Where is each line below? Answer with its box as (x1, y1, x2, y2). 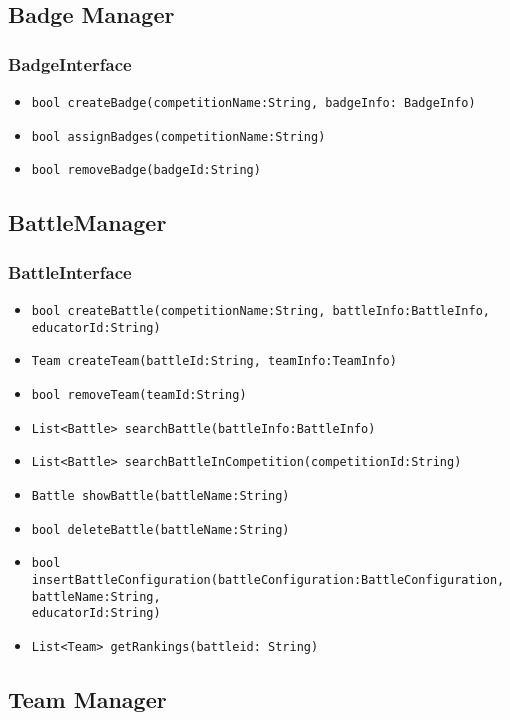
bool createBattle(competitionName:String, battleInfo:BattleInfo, (31, 303, 490, 318)
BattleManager (8, 207, 167, 238)
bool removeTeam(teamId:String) (31, 387, 247, 402)
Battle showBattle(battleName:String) (31, 488, 290, 503)
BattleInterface (8, 259, 132, 284)
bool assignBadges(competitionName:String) (31, 129, 326, 144)
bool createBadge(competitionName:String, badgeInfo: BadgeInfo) (31, 96, 476, 110)
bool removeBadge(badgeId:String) (31, 163, 261, 178)
